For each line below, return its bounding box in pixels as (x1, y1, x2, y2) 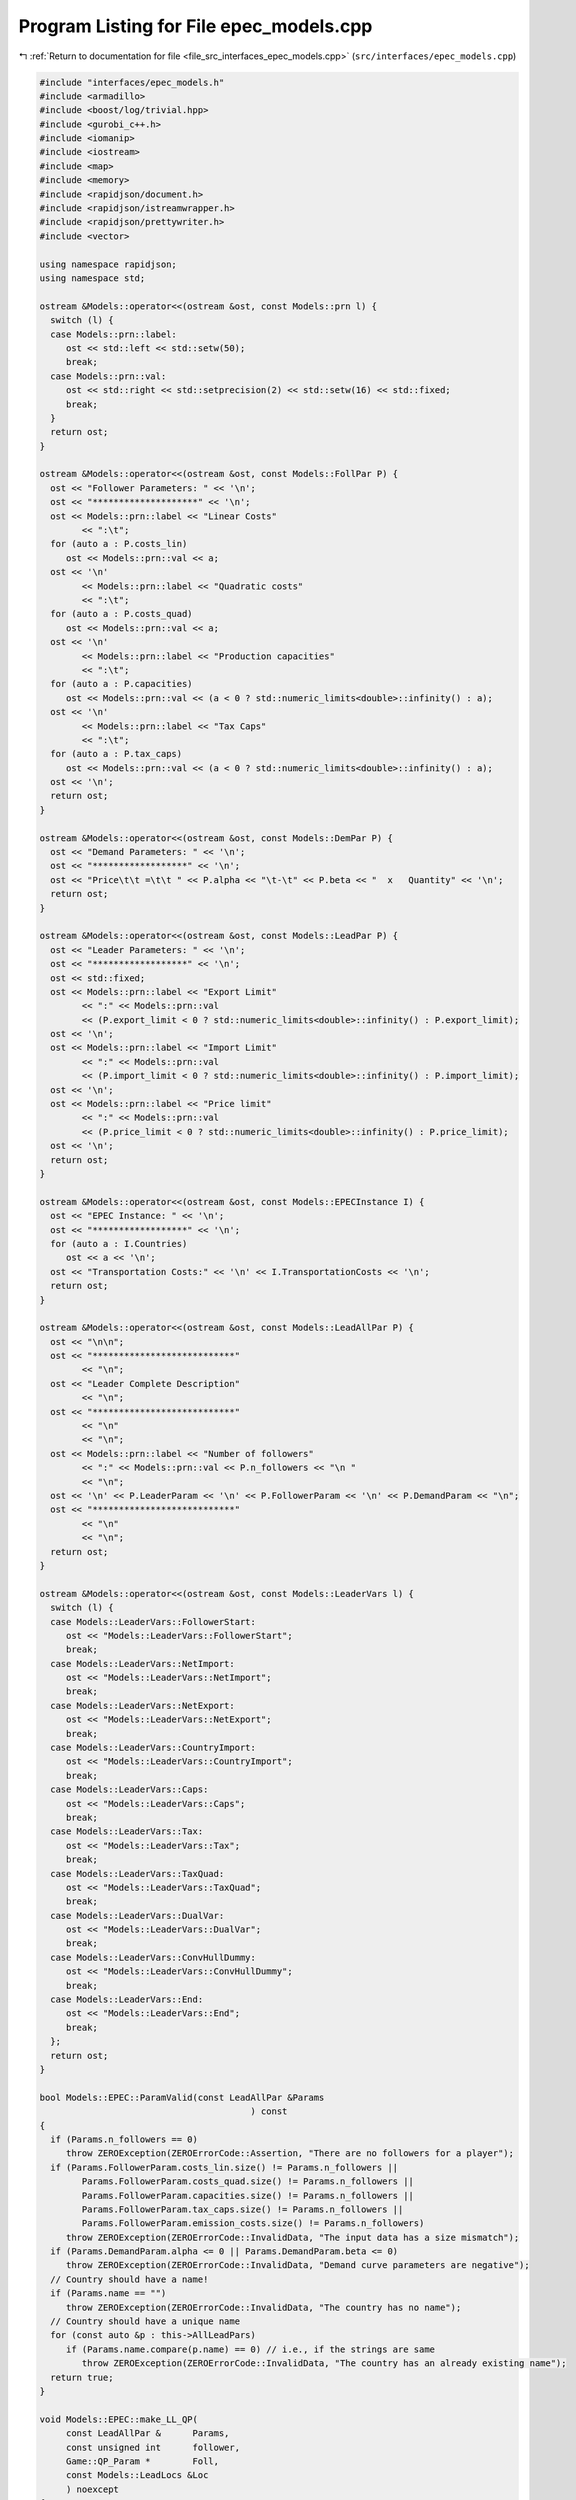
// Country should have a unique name (50, 2316, 240, 2327)
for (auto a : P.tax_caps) (50, 748, 183, 760)
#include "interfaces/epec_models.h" (39, 76, 225, 88)
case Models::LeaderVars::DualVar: (50, 1910, 225, 1921)
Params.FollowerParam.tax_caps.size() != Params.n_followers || (81, 2203, 404, 2215)
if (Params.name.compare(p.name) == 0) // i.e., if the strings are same (65, 2343, 435, 2355)
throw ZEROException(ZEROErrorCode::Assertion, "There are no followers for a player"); (65, 2148, 515, 2159)
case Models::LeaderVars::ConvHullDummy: (50, 1951, 257, 1963)
